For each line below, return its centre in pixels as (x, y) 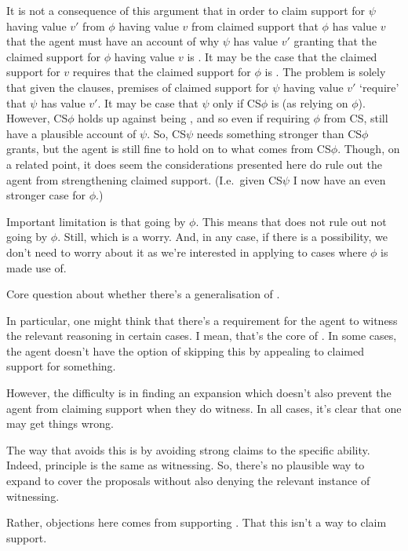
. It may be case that (148, 102)
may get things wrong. (60, 423)
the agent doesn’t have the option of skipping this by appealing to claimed (186, 350)
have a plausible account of (71, 133)
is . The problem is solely (325, 72)
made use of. (36, 267)
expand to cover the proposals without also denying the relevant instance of (188, 481)
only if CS (237, 102)
